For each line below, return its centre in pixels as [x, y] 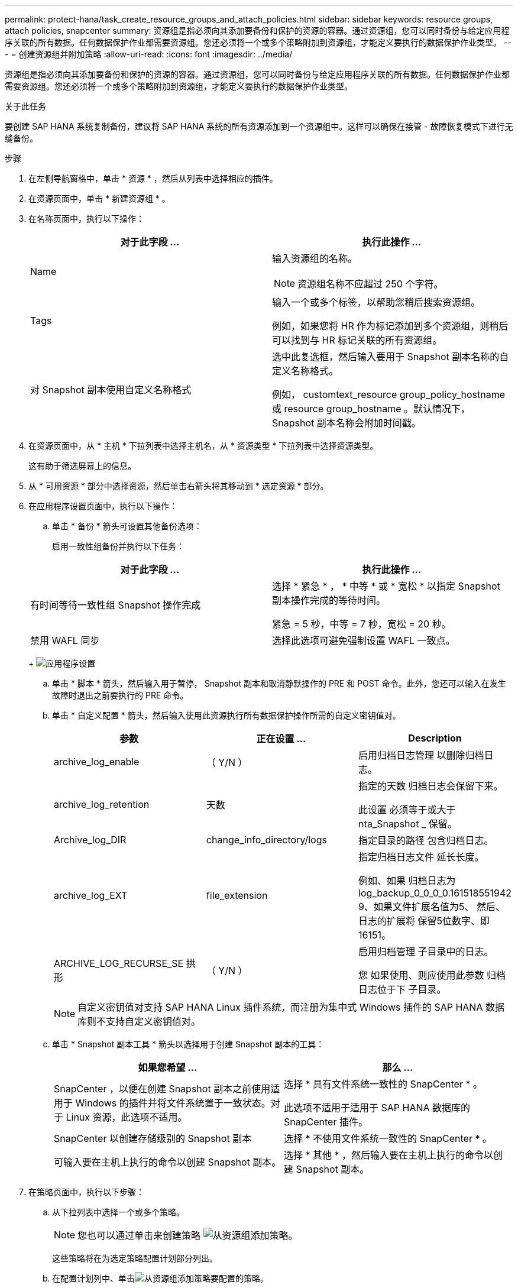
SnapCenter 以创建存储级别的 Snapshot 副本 [153, 1138]
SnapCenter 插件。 [326, 1122]
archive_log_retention [102, 804]
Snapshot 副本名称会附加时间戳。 [347, 423]
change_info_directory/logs [266, 840]
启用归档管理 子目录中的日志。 [426, 952]
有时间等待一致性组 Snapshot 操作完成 [116, 605]
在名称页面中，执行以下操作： [86, 219]
